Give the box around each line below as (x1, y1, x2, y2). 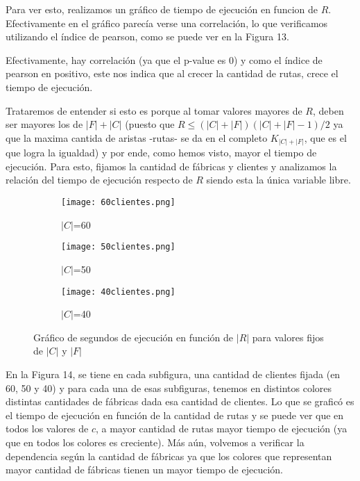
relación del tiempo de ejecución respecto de (6, 172, 193, 187)
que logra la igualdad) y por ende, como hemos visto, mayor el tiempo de (6, 145, 317, 160)
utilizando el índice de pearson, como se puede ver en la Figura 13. (6, 29, 289, 44)
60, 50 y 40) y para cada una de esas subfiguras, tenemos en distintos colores (6, 380, 332, 395)
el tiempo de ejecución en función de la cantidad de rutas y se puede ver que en (6, 407, 344, 422)
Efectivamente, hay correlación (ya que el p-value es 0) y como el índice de (6, 52, 323, 67)
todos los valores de (6, 421, 89, 436)
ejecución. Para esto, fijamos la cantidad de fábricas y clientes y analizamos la (6, 158, 337, 173)
